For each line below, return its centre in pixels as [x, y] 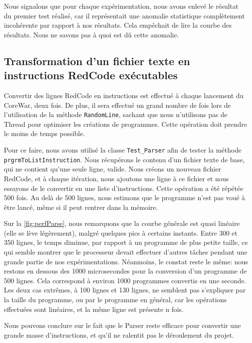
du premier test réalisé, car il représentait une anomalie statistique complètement [125, 15]
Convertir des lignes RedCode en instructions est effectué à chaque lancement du [124, 95]
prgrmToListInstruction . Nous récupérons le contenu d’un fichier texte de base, [124, 159]
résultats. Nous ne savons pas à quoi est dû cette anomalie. [92, 34]
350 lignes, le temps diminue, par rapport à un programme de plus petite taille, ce [126, 242]
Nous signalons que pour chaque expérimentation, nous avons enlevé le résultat [121, 6]
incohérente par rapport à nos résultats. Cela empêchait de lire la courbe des [118, 25]
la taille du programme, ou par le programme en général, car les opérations [115, 300]
